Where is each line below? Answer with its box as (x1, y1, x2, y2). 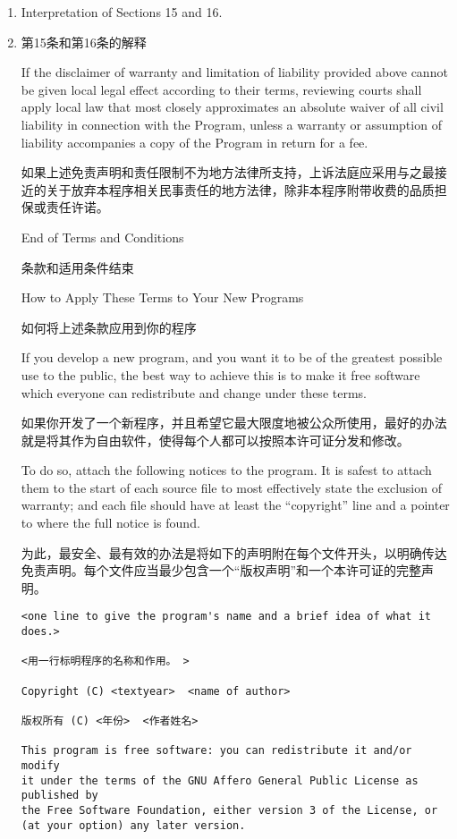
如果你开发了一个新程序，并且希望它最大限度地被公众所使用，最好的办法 (21, 413, 447, 432)
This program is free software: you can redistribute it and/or (21, 744, 412, 758)
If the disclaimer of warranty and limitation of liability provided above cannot (21, 63, 448, 81)
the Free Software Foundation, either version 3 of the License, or (21, 803, 438, 817)
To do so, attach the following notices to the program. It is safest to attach (21, 461, 432, 479)
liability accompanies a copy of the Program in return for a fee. (21, 132, 368, 151)
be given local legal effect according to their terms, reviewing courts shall (21, 80, 422, 98)
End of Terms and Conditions (21, 227, 184, 246)
